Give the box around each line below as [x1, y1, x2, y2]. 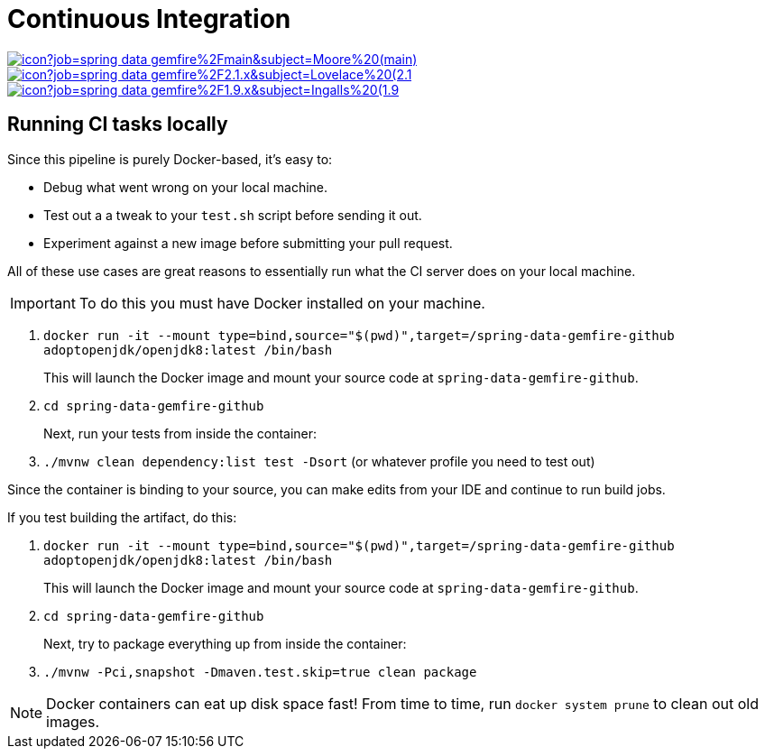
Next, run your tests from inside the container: [43, 425, 318, 441]
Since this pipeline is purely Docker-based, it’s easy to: [7, 151, 333, 167]
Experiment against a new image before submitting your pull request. [43, 235, 453, 251]
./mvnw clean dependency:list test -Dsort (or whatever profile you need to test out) [43, 453, 595, 469]
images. [46, 712, 100, 731]
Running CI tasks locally [7, 113, 228, 136]
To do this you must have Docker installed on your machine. [78, 293, 485, 312]
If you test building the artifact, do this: [7, 509, 237, 525]
